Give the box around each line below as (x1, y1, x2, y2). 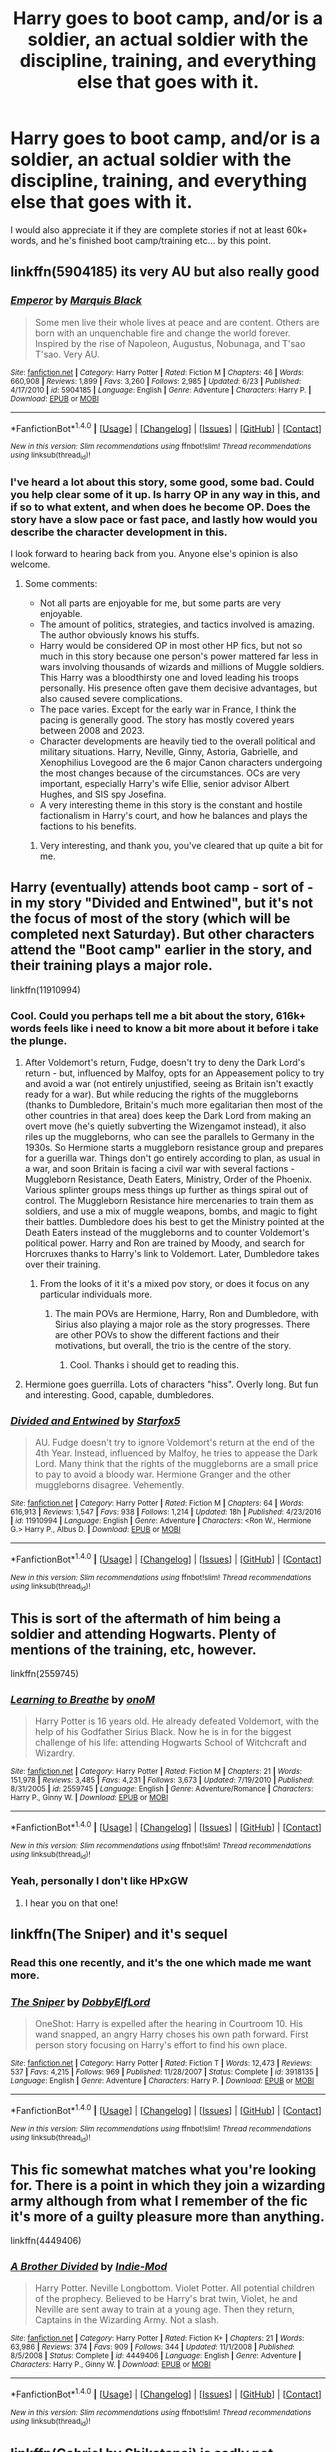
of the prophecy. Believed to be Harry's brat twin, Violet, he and (34, 2293, 298, 2305)
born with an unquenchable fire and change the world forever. (34, 327, 291, 339)
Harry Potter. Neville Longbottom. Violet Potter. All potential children (34, 2282, 315, 2294)
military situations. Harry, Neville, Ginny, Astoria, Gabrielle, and (39, 745, 298, 757)
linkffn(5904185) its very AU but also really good (10, 263, 320, 281)
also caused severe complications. (39, 692, 183, 704)
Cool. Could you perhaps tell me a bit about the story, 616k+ (10, 1008, 307, 1022)
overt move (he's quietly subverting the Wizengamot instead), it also (24, 1120, 307, 1132)
